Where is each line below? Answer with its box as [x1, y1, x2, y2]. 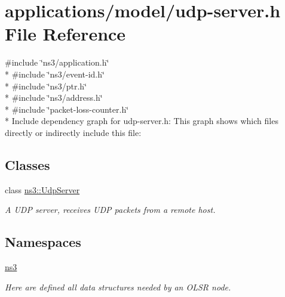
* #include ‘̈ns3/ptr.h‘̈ [5, 79, 87, 92]
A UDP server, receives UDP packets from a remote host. [5, 203, 216, 216]
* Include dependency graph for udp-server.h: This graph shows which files [5, 115, 278, 127]
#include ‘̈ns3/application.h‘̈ [5, 56, 109, 69]
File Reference [5, 21, 126, 46]
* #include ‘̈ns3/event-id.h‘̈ [5, 67, 105, 80]
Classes [5, 155, 50, 174]
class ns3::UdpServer [5, 183, 80, 196]
